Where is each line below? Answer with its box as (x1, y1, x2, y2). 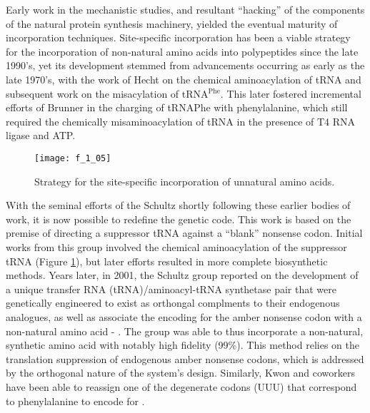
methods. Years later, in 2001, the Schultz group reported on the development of (6, 267, 359, 282)
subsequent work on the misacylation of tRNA (6, 86, 209, 101)
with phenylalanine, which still (214, 100, 348, 115)
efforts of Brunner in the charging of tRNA (6, 100, 194, 115)
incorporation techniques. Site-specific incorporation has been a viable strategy (6, 30, 351, 45)
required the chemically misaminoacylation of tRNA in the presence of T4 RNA (6, 113, 356, 128)
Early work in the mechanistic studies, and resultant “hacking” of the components (6, 2, 365, 16)
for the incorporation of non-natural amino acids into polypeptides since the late (6, 44, 359, 58)
